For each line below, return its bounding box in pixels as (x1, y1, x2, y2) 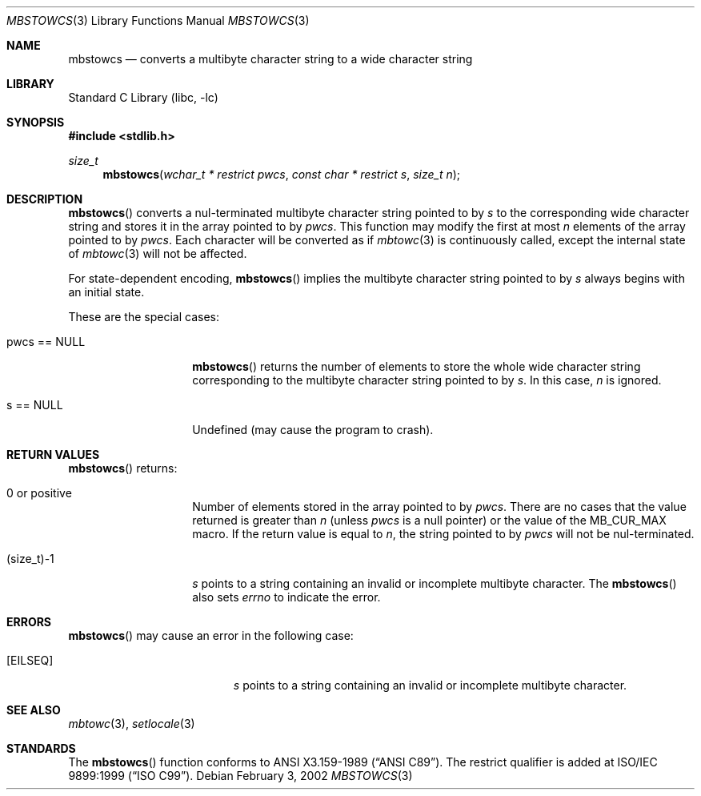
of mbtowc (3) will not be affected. (68, 247, 247, 260)
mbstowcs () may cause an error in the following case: (68, 629, 354, 642)
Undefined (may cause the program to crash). (192, 423, 434, 436)
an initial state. (68, 285, 145, 299)
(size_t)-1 (6, 552, 54, 565)
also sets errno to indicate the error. (192, 590, 381, 604)
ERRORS (6, 615, 52, 629)
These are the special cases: (68, 310, 219, 324)
